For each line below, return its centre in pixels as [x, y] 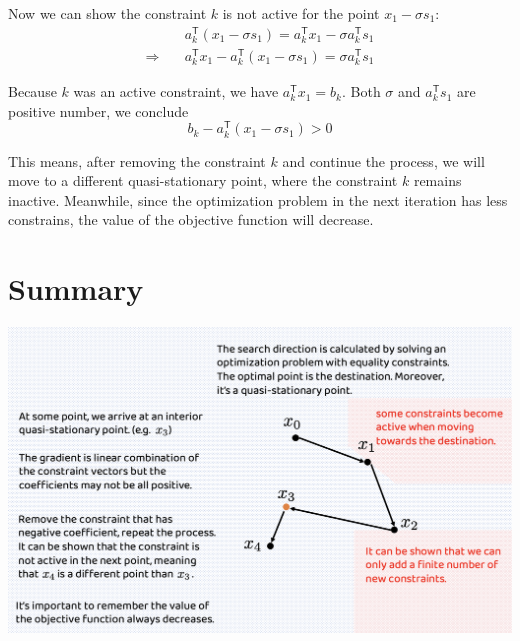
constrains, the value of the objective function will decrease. [191, 219]
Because [32, 91]
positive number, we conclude [98, 110]
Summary [76, 288]
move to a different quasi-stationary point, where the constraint [203, 180]
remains [437, 180]
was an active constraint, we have [176, 91]
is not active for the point [301, 13]
